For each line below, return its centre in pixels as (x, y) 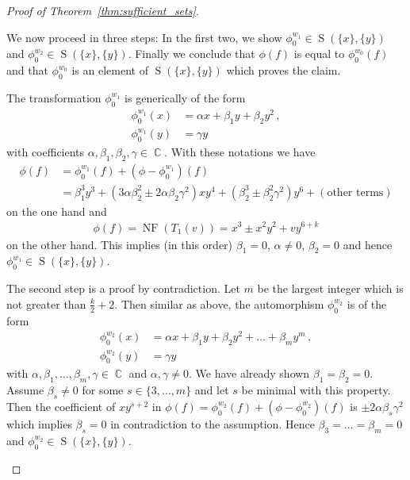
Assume (25, 390)
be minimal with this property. (316, 390)
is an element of (110, 70)
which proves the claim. (284, 70)
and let (212, 390)
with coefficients (46, 152)
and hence (368, 244)
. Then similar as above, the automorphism (219, 303)
